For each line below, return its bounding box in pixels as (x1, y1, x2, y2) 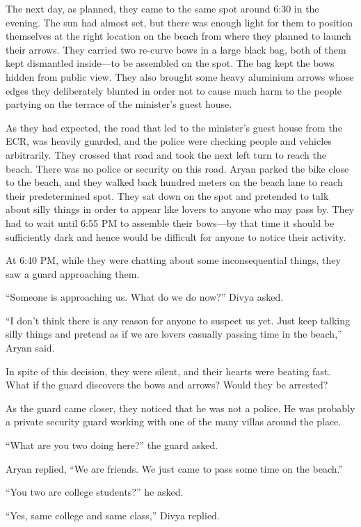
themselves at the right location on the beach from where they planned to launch (6, 29, 351, 43)
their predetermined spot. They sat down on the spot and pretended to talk (6, 188, 329, 203)
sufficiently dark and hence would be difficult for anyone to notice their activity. (6, 229, 346, 244)
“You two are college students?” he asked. (6, 485, 184, 499)
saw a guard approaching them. (6, 266, 140, 281)
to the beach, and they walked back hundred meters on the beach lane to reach (6, 175, 343, 189)
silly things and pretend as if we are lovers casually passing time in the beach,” (6, 327, 342, 341)
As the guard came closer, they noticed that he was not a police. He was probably (6, 400, 355, 415)
